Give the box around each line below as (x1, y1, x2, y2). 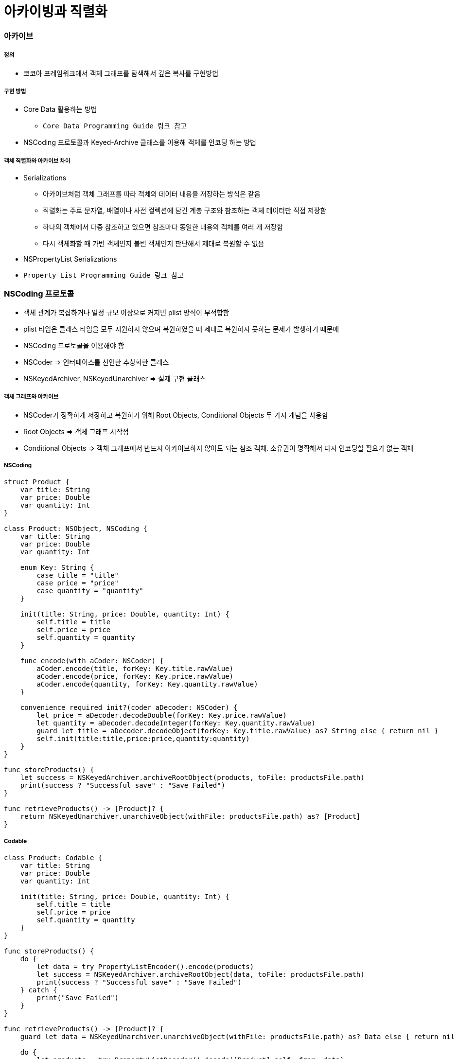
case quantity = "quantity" (36, 587, 143, 595)
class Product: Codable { (4, 854, 103, 862)
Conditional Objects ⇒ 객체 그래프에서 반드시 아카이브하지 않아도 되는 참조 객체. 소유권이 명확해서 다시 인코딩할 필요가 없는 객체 (23, 443, 414, 452)
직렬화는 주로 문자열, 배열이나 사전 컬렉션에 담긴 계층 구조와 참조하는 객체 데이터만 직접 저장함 (43, 206, 327, 215)
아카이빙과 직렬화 (4, 3, 107, 20)
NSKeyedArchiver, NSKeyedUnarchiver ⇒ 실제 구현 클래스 (23, 374, 206, 383)
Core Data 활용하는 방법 (23, 105, 97, 114)
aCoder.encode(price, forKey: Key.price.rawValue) (36, 672, 234, 681)
